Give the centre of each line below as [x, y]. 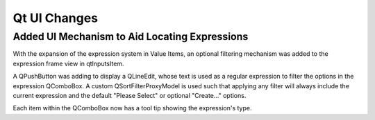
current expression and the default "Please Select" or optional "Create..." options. [130, 95]
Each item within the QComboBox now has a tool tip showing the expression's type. [132, 108]
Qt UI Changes [56, 18]
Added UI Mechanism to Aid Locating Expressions [131, 37]
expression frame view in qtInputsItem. [68, 63]
